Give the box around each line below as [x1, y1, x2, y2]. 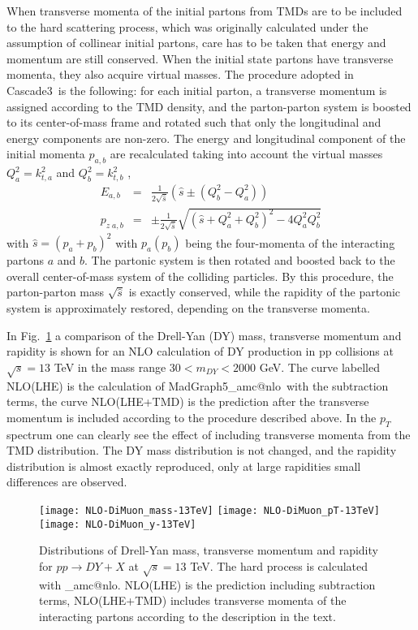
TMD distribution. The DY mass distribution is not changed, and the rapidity [6, 442, 397, 459]
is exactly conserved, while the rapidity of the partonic [128, 283, 401, 300]
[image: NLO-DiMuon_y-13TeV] [39, 518, 196, 530]
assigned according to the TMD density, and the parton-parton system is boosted [6, 97, 412, 114]
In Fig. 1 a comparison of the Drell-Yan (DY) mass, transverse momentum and [6, 326, 402, 343]
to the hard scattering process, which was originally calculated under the [6, 18, 368, 35]
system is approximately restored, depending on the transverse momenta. [6, 299, 370, 316]
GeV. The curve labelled [259, 358, 380, 375]
